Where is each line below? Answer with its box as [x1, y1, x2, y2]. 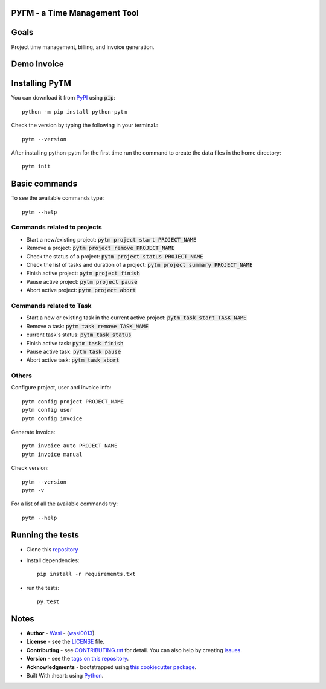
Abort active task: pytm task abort [26, 356, 120, 364]
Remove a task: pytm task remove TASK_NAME [26, 322, 149, 330]
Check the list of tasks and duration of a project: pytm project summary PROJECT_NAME [26, 261, 253, 269]
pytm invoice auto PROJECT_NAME [22, 443, 118, 449]
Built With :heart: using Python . [26, 672, 104, 679]
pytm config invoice [22, 415, 83, 422]
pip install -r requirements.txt [37, 571, 136, 578]
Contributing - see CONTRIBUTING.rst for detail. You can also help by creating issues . [26, 646, 243, 653]
